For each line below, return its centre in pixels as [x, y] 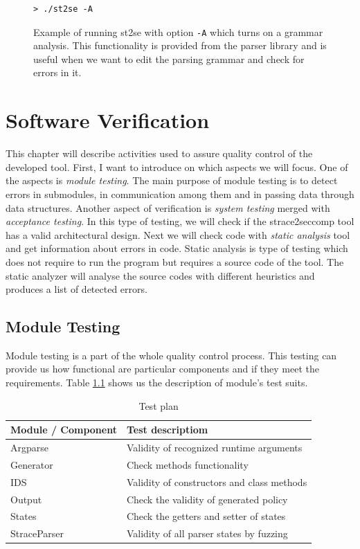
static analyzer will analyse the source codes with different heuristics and [160, 275]
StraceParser [37, 533]
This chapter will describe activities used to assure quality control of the [159, 153]
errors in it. [57, 72]
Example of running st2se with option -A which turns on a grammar [178, 31]
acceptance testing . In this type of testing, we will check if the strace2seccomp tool [180, 221]
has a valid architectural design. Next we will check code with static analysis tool [178, 234]
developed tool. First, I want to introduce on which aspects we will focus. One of [177, 166]
